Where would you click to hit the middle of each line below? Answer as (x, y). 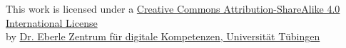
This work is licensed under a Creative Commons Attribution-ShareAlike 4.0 (173, 8)
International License (52, 22)
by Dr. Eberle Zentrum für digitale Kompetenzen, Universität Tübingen (163, 36)
